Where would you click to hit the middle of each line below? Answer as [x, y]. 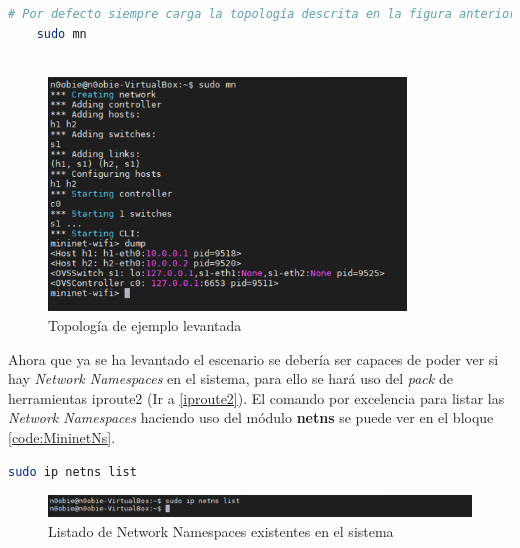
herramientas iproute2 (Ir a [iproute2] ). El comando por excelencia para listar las [256, 397]
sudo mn [61, 33]
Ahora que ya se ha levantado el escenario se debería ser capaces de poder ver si [253, 358]
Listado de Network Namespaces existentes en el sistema [221, 531]
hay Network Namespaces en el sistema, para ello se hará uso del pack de [230, 378]
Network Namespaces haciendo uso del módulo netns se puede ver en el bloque [251, 417]
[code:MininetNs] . [62, 436]
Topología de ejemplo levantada [145, 324]
